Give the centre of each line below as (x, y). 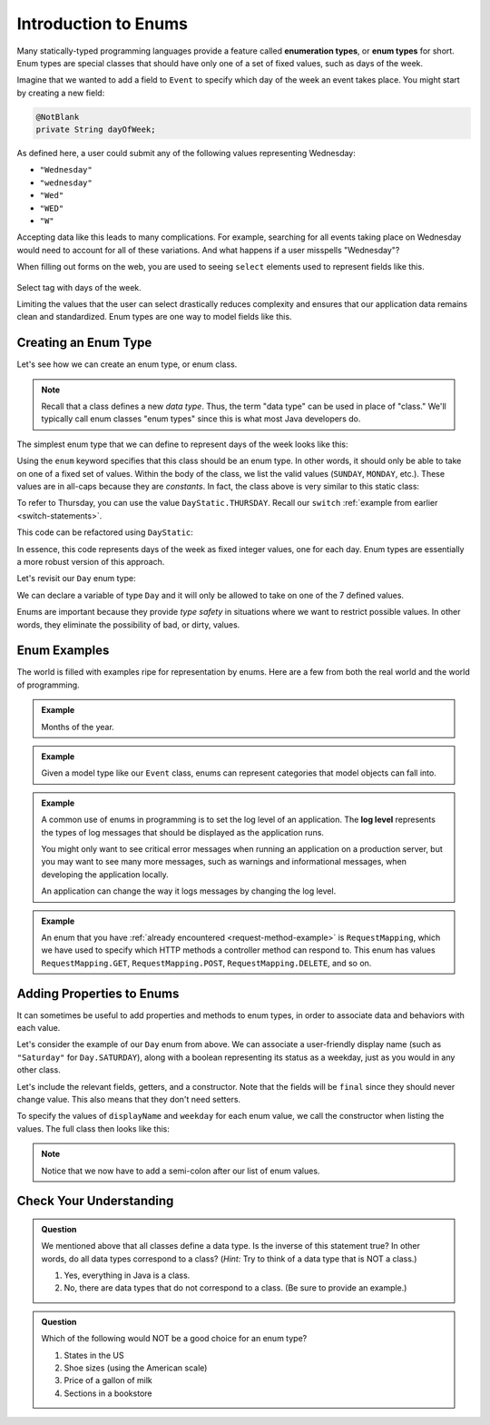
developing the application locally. (105, 874)
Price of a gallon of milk (108, 1380)
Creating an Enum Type (84, 343)
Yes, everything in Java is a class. (127, 1275)
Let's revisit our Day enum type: (76, 579)
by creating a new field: (61, 93)
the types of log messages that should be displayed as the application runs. (182, 832)
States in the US (94, 1355)
